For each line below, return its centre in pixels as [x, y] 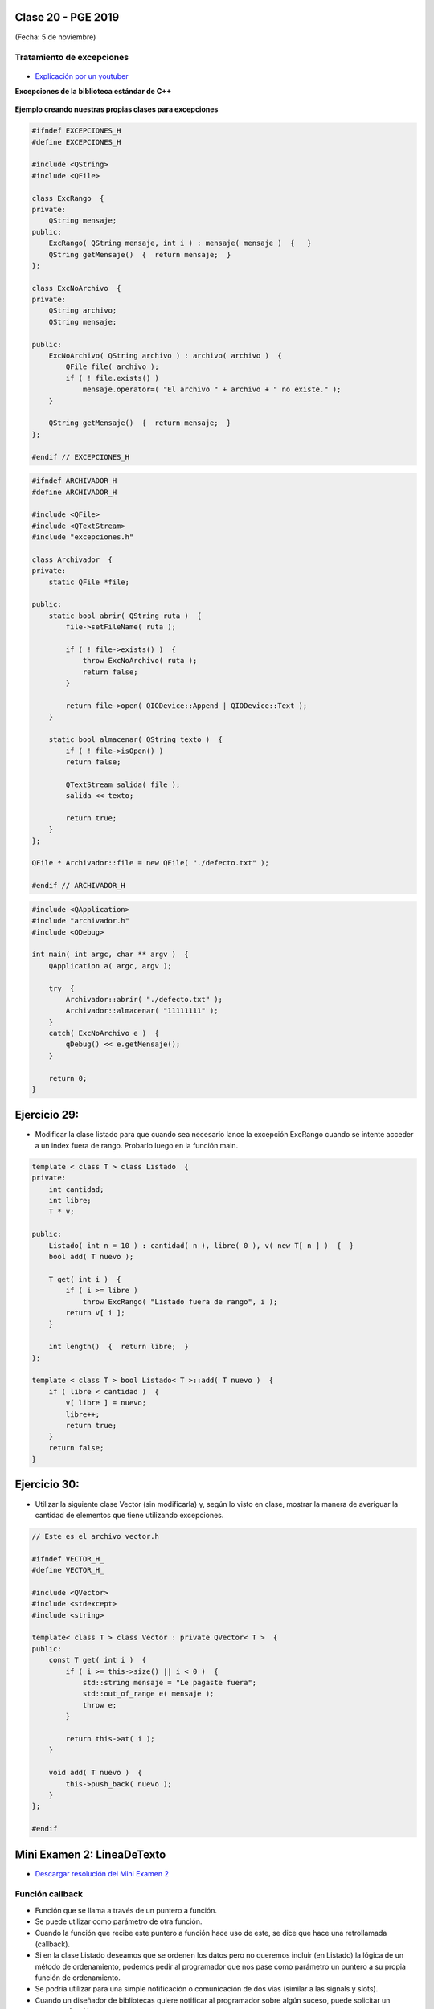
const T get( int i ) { [98, 1660]
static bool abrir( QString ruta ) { [125, 616]
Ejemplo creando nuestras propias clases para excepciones [117, 109]
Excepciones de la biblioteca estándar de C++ [93, 91]
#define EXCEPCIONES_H [76, 142]
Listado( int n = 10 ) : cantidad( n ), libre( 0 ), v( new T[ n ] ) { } [201, 1245]
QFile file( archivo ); [113, 367]
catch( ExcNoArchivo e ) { [104, 1033]
